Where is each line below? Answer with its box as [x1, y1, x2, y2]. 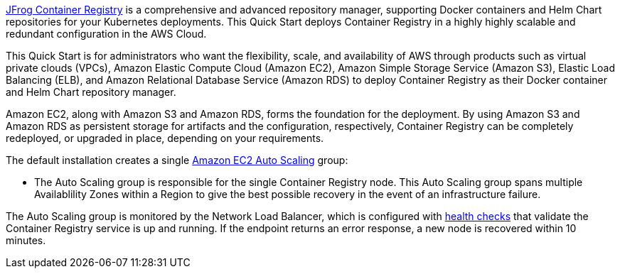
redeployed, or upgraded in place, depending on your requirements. [6, 132, 324, 144]
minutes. [6, 234, 46, 246]
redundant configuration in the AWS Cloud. [6, 28, 207, 40]
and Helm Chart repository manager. [6, 86, 176, 98]
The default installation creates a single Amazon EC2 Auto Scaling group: [6, 154, 348, 166]
